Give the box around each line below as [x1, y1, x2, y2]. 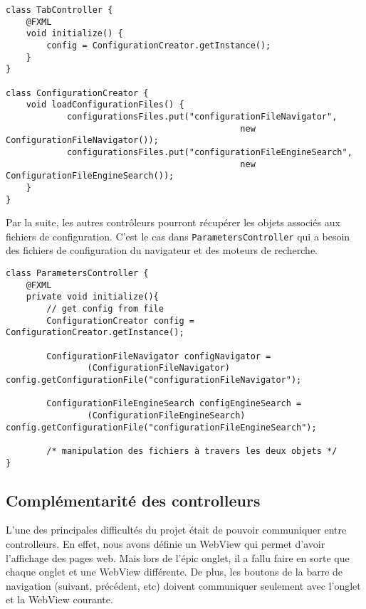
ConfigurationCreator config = [46, 315, 194, 326]
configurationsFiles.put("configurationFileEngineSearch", [66, 147, 352, 157]
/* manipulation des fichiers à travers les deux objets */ [46, 445, 338, 456]
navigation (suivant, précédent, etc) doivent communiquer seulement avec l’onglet [6, 578, 361, 593]
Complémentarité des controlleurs [6, 489, 261, 511]
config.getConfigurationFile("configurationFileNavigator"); [6, 374, 302, 385]
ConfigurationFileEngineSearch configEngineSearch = [46, 398, 302, 409]
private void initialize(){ [26, 292, 159, 302]
